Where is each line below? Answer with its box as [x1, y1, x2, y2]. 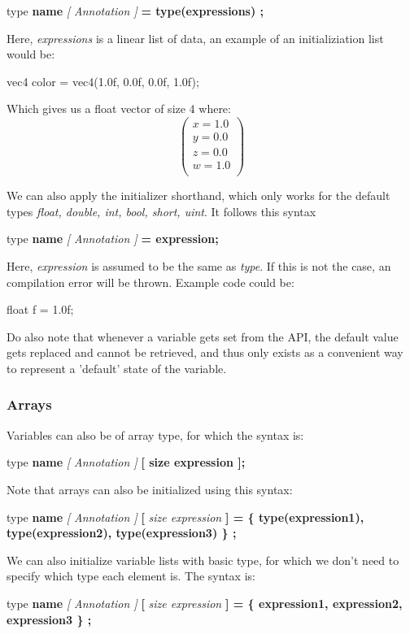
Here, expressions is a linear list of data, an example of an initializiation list [7, 29, 384, 46]
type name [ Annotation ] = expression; [7, 230, 219, 247]
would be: [7, 46, 55, 63]
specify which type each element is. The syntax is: [7, 567, 255, 584]
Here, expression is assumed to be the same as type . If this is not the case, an [7, 257, 391, 274]
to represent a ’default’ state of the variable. [7, 359, 227, 376]
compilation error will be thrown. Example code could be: [7, 273, 294, 290]
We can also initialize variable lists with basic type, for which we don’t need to [7, 551, 399, 568]
